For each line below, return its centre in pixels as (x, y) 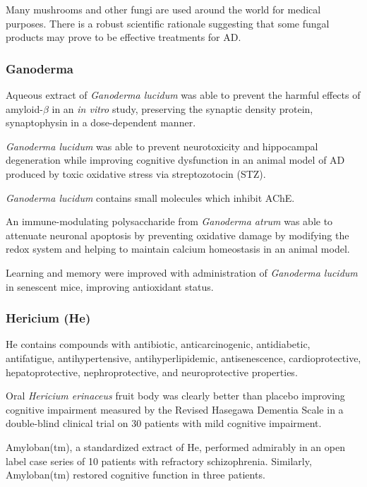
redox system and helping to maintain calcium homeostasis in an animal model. (178, 249)
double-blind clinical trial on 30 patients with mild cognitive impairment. (164, 423)
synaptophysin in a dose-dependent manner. (101, 122)
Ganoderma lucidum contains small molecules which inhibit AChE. (150, 197)
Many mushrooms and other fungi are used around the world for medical (163, 9)
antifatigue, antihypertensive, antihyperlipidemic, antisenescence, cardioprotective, (183, 357)
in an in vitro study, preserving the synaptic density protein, (182, 108)
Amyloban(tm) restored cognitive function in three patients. (136, 475)
